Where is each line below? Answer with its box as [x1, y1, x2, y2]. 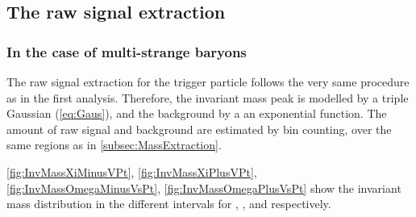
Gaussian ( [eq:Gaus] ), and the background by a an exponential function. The [6, 105, 387, 122]
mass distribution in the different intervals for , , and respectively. [6, 195, 331, 212]
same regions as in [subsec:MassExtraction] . [6, 136, 222, 153]
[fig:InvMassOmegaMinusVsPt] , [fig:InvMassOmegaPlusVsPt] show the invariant [6, 179, 401, 196]
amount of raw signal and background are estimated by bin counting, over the [6, 120, 392, 137]
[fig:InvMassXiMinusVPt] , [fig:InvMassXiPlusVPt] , [6, 163, 257, 180]
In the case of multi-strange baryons [6, 41, 247, 61]
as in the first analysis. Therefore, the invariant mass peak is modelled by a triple [6, 89, 409, 106]
